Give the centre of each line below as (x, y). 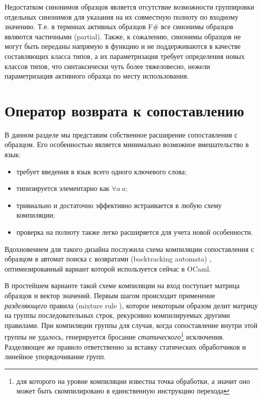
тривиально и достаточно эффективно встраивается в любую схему (119, 205)
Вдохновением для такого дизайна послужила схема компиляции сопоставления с (129, 249)
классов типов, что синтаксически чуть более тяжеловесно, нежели (107, 66)
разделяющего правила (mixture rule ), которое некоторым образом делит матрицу (131, 305)
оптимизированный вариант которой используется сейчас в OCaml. (108, 268)
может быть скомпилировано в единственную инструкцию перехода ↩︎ (123, 391)
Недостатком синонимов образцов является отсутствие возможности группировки (129, 7)
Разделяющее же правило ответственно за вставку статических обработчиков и (125, 346)
